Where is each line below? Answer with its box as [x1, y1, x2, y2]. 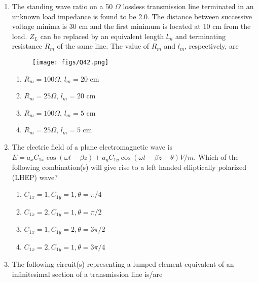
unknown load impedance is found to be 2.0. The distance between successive [12, 11, 252, 21]
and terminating [175, 30, 226, 41]
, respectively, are [185, 41, 239, 51]
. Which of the [194, 151, 239, 162]
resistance [12, 41, 43, 51]
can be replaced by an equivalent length [40, 30, 164, 41]
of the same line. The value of [57, 41, 150, 51]
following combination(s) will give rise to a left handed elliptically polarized [12, 162, 247, 172]
